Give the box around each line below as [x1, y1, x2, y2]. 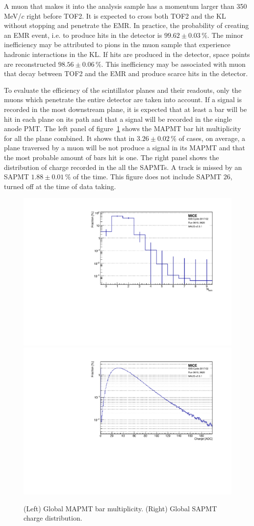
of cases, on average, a [178, 133, 245, 143]
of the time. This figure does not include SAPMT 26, [73, 171, 232, 182]
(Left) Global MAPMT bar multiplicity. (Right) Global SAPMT [24, 503, 217, 513]
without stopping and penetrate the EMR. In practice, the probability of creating [4, 20, 249, 30]
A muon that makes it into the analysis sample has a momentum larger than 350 [4, 1, 247, 11]
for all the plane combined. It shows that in [4, 133, 135, 143]
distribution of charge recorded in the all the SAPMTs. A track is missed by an [4, 162, 242, 172]
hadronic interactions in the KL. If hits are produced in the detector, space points [4, 49, 250, 59]
